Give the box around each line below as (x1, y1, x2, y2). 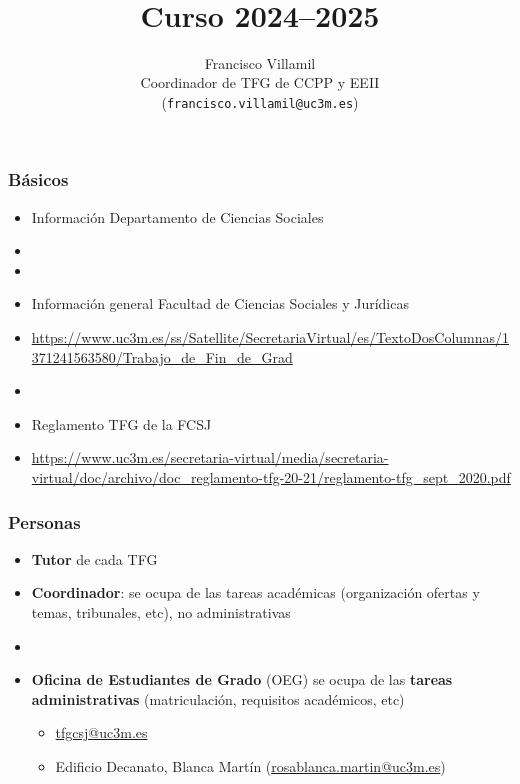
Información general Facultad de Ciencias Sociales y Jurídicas (31, 293, 409, 314)
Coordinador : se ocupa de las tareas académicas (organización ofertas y (31, 582, 480, 603)
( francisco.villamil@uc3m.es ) (161, 91, 359, 112)
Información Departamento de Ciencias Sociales (31, 206, 324, 227)
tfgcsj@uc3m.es (55, 722, 148, 743)
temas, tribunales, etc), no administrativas (31, 601, 291, 622)
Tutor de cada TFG (31, 548, 158, 569)
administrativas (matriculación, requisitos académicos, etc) (31, 688, 405, 709)
